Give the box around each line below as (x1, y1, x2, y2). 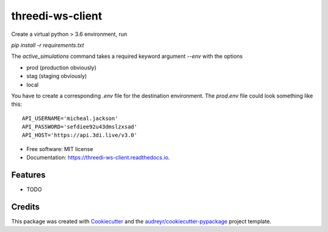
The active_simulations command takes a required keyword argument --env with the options (11, 52, 243, 60)
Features (11, 170, 46, 180)
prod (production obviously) (26, 64, 97, 71)
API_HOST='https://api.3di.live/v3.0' (22, 132, 138, 139)
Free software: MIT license (26, 145, 94, 152)
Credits (11, 202, 40, 212)
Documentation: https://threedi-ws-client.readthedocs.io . (26, 154, 170, 161)
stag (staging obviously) (26, 72, 87, 80)
